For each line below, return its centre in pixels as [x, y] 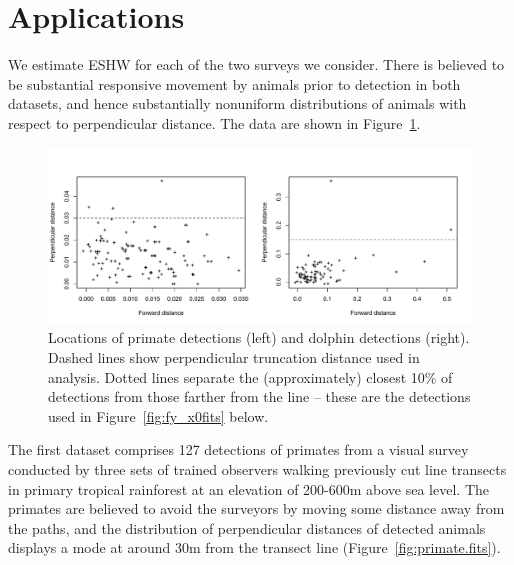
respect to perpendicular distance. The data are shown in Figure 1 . [214, 122]
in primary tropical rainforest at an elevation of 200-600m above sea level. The [248, 488]
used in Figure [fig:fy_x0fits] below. [158, 415]
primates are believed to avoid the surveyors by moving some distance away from [256, 508]
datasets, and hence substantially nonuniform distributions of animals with [237, 103]
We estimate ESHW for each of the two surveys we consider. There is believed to [256, 64]
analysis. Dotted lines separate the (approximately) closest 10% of [250, 376]
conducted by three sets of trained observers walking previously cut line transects [257, 469]
